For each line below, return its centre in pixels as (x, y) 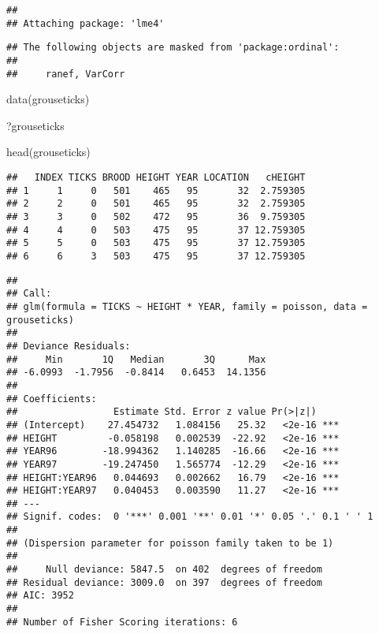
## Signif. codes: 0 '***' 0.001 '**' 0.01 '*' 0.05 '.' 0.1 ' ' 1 (190, 517)
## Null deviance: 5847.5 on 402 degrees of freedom (164, 570)
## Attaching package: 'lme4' (85, 23)
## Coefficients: (52, 399)
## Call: (29, 294)
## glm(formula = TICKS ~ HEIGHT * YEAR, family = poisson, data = (187, 306)
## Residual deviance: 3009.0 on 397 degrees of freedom (164, 582)
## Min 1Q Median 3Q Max (136, 359)
